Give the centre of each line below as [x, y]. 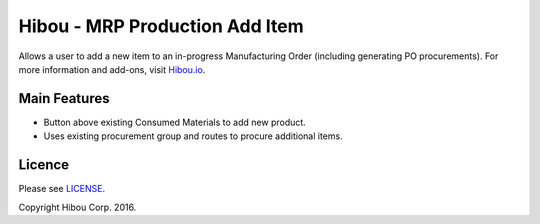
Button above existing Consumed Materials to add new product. [175, 122]
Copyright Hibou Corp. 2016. [77, 207]
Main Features [64, 98]
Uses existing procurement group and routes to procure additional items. [193, 136]
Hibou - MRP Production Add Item [161, 26]
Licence [44, 165]
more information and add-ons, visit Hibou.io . [112, 69]
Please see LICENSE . [61, 189]
